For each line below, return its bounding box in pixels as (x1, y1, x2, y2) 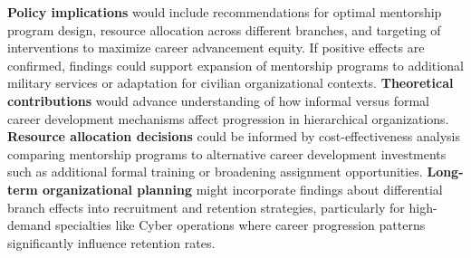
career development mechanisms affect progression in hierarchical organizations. (7, 109, 449, 128)
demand (7, 215, 52, 234)
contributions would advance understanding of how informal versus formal (7, 91, 430, 110)
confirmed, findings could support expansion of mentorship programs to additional (7, 55, 464, 74)
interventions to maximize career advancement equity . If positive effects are (7, 38, 425, 57)
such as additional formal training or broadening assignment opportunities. (7, 162, 423, 181)
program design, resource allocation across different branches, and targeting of (7, 20, 441, 39)
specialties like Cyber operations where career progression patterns (54, 215, 426, 234)
